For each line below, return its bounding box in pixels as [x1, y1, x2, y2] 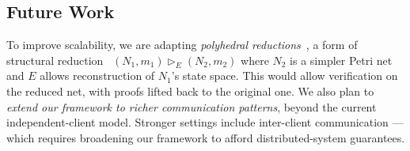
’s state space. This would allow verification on [171, 67, 398, 84]
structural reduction [6, 51, 104, 68]
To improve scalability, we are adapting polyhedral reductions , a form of [6, 36, 358, 53]
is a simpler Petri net [290, 51, 393, 68]
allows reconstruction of [40, 67, 155, 84]
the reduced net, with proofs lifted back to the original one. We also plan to [6, 82, 374, 99]
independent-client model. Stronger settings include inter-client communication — [6, 114, 404, 130]
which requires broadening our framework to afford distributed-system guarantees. [6, 129, 405, 145]
